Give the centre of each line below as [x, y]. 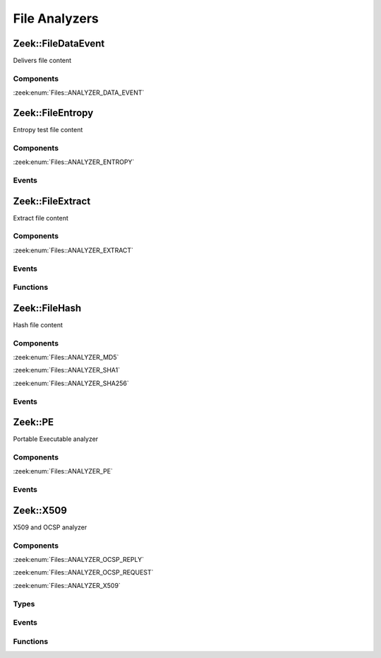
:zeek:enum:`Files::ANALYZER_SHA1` [67, 370]
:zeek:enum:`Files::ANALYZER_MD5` [66, 358]
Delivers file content [42, 61]
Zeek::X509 [40, 510]
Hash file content [38, 324]
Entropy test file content [48, 130]
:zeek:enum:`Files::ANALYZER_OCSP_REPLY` [79, 560]
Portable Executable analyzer [56, 439]
